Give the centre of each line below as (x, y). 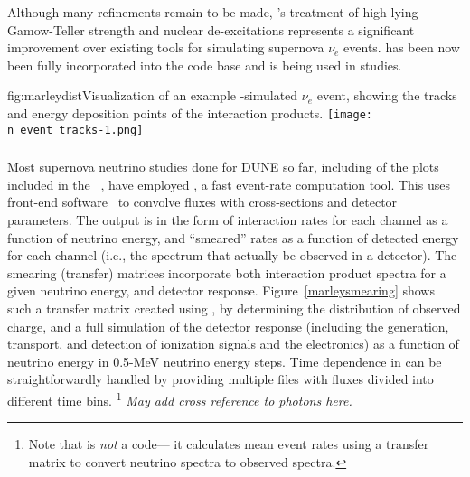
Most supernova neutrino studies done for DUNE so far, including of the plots (223, 167)
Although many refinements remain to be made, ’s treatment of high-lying (213, 12)
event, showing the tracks (387, 95)
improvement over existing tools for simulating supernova (166, 47)
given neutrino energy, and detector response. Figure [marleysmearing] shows (221, 290)
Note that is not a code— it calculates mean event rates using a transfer (229, 444)
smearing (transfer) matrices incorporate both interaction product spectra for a (227, 272)
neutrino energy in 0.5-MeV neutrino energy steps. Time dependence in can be (225, 361)
